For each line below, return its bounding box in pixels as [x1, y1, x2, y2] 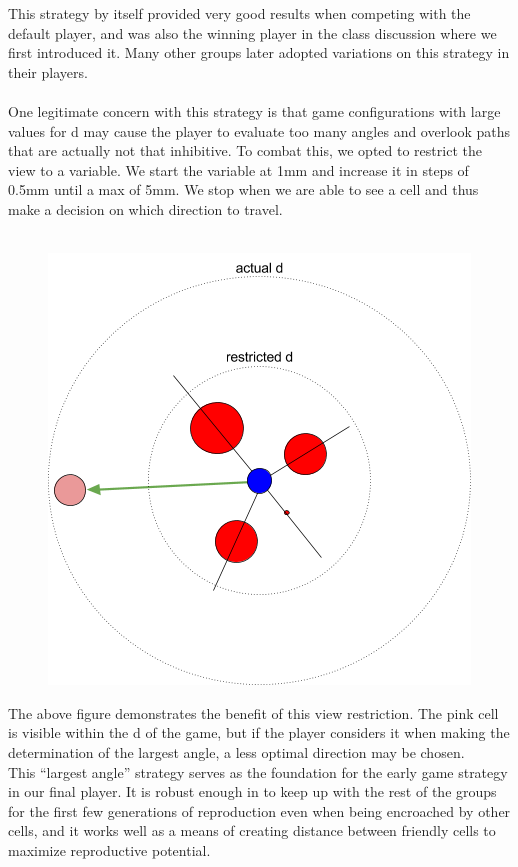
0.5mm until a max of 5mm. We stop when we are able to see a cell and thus [8, 179, 479, 200]
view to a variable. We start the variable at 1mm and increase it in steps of [8, 159, 469, 180]
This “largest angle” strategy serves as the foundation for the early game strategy [8, 761, 508, 782]
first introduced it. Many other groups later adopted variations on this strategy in [8, 42, 510, 63]
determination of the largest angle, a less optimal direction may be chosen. [8, 741, 465, 762]
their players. [8, 61, 88, 82]
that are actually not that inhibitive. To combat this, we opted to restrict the [8, 140, 482, 161]
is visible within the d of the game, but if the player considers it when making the [8, 722, 510, 743]
